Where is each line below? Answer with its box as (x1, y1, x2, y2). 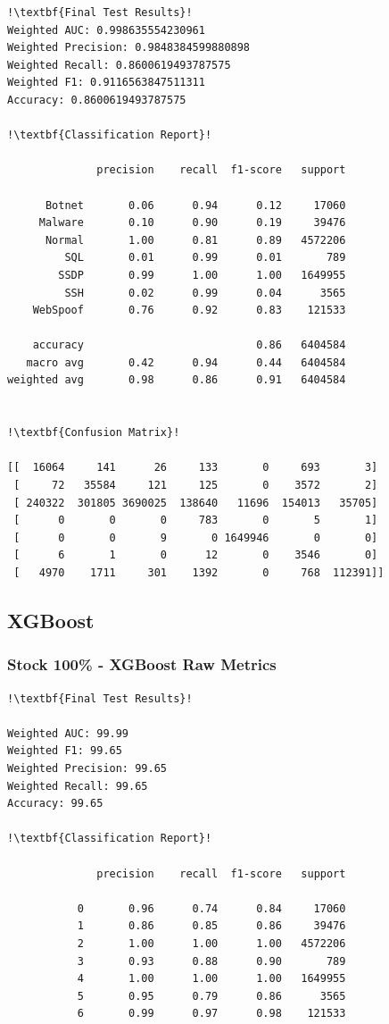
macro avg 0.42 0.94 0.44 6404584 (26, 356, 346, 369)
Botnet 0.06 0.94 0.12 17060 (45, 198, 346, 212)
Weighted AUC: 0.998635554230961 (7, 23, 205, 37)
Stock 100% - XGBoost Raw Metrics (7, 653, 277, 676)
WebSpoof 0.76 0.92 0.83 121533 (32, 304, 346, 317)
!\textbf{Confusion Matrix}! (7, 426, 180, 440)
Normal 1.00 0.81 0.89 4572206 (45, 233, 346, 247)
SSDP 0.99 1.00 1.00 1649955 (58, 268, 346, 281)
